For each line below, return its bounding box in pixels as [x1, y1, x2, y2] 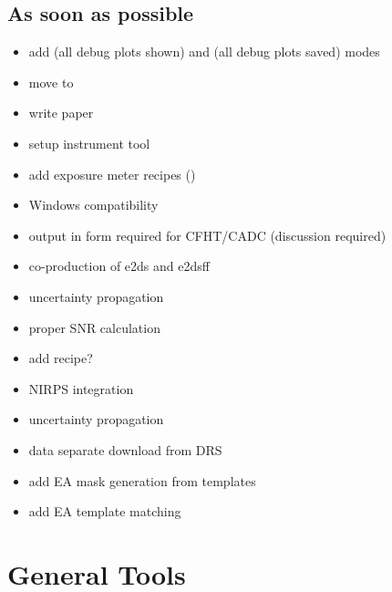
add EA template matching [28, 502, 181, 521]
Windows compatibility [28, 195, 159, 214]
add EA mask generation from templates [28, 471, 256, 490]
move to [28, 72, 74, 91]
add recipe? [28, 348, 93, 368]
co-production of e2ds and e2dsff [28, 256, 210, 275]
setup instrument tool [28, 133, 150, 152]
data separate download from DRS [28, 440, 222, 459]
